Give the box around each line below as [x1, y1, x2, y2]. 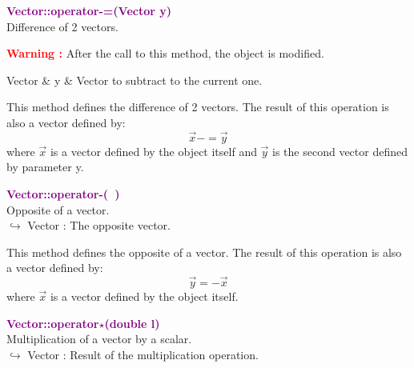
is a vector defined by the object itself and [50, 142, 257, 159]
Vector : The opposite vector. [27, 217, 171, 234]
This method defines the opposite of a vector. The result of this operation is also [6, 243, 402, 260]
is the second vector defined [272, 142, 408, 159]
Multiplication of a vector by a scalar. [6, 330, 192, 347]
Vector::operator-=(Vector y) [6, 2, 172, 18]
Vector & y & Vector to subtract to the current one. [6, 71, 263, 88]
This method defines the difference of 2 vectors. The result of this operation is [6, 98, 389, 115]
